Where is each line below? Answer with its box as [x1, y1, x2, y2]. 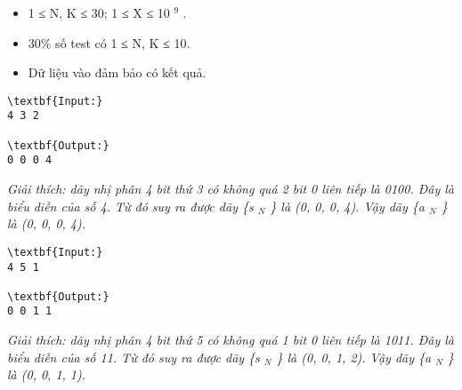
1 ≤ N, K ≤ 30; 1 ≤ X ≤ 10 [28, 4, 170, 21]
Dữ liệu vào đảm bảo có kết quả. [28, 63, 207, 82]
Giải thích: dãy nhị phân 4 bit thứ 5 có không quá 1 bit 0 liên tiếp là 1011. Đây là [7, 330, 454, 349]
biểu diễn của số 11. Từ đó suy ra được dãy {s [7, 347, 260, 366]
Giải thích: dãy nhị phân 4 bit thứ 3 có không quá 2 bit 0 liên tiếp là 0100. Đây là [7, 179, 454, 198]
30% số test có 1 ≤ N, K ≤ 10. [28, 33, 190, 52]
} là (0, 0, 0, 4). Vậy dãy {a [270, 196, 425, 215]
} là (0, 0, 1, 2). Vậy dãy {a [276, 347, 432, 366]
